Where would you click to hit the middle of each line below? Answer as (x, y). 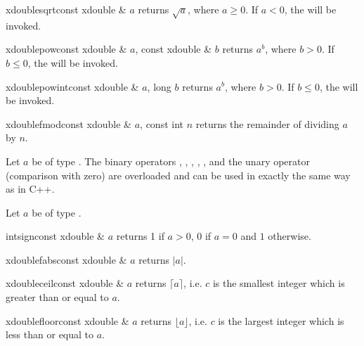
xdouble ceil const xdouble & (65, 283)
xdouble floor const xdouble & (67, 320)
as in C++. (30, 189)
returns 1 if (140, 236)
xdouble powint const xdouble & (72, 86)
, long (159, 86)
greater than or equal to (57, 297)
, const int (162, 123)
